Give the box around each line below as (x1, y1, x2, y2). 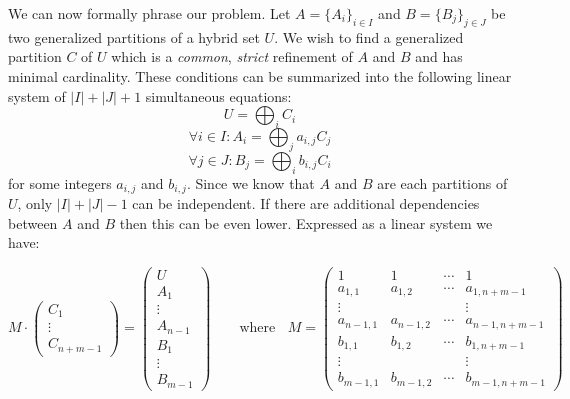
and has (415, 46, 463, 67)
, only (17, 193, 53, 214)
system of (8, 85, 66, 106)
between (8, 212, 58, 233)
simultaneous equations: (145, 85, 292, 106)
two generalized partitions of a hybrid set (8, 26, 260, 47)
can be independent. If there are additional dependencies (132, 193, 480, 214)
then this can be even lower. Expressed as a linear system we (119, 212, 493, 233)
